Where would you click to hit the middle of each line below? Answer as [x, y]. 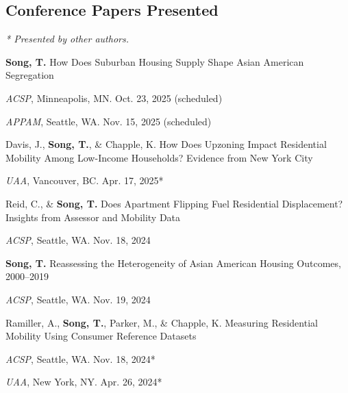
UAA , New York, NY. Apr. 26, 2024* [84, 382]
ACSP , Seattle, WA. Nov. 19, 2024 [78, 299]
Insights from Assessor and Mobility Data [93, 217]
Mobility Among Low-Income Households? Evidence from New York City [159, 157]
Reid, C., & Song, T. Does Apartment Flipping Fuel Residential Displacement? [174, 203]
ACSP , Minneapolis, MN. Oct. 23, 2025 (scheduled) [114, 98]
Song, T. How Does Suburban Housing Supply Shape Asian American [155, 61]
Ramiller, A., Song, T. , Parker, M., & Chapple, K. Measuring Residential [162, 322]
